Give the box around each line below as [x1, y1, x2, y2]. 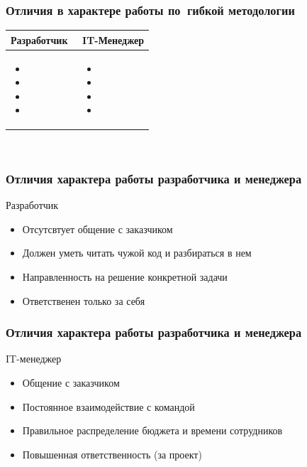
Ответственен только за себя [22, 293, 145, 308]
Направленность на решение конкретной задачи [22, 269, 228, 284]
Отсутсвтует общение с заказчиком [22, 221, 173, 236]
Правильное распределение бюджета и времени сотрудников [22, 423, 283, 438]
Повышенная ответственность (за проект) [22, 446, 202, 461]
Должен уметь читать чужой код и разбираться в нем [22, 245, 252, 260]
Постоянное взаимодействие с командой [22, 399, 195, 414]
